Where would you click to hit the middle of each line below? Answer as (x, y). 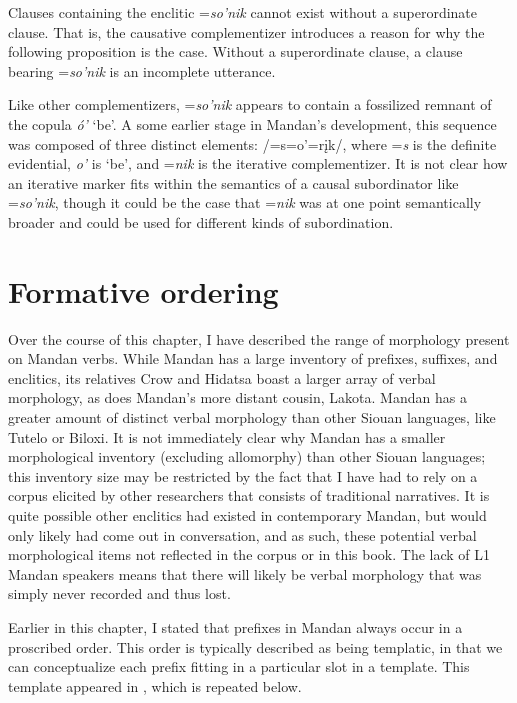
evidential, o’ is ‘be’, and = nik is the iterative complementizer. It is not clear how (258, 163)
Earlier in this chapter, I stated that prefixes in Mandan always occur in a (235, 626)
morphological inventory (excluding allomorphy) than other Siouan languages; (247, 456)
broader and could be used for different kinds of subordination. (201, 221)
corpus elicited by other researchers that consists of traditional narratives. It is (249, 495)
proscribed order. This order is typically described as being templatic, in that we (255, 646)
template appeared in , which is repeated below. (155, 685)
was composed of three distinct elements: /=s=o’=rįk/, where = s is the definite (252, 143)
